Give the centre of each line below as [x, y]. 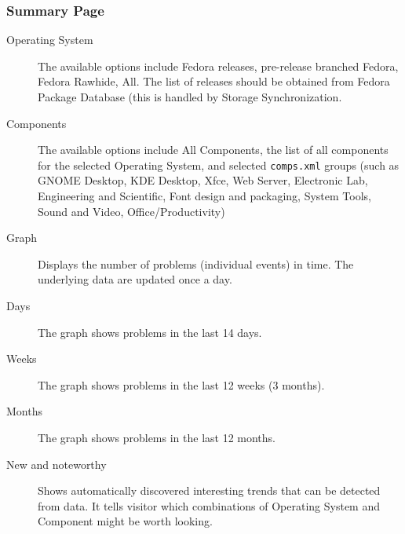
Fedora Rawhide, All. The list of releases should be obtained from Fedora [214, 81]
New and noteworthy [57, 464]
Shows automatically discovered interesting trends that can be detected [209, 490]
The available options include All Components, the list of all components [213, 150]
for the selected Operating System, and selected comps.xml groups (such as [219, 165]
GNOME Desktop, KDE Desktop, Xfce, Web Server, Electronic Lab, [203, 180]
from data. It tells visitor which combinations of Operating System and [209, 505]
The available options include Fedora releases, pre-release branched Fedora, [218, 66]
